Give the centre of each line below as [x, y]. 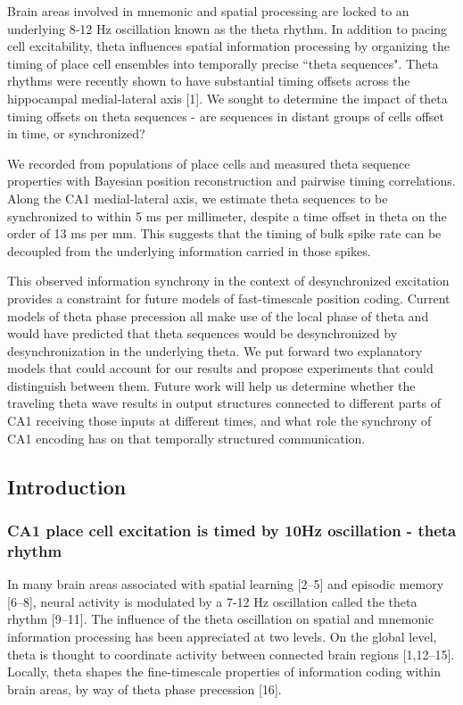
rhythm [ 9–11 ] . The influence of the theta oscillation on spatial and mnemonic [221, 619]
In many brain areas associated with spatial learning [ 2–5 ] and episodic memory [226, 584]
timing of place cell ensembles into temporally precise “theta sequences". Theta [223, 63]
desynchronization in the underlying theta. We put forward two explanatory [215, 350]
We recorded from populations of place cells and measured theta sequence [209, 163]
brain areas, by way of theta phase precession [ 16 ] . [145, 688]
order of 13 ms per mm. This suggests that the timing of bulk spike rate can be [224, 233]
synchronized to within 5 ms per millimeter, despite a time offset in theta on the [227, 216]
